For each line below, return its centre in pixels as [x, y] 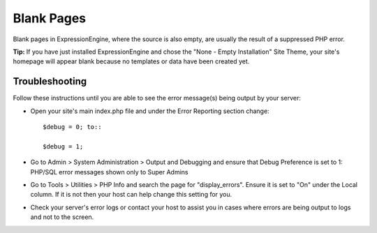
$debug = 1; [63, 146]
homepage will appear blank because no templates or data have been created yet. [131, 61]
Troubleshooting [50, 81]
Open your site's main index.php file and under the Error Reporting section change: [150, 111]
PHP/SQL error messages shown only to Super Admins [109, 172]
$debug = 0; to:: [72, 127]
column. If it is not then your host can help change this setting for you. [131, 195]
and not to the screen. [62, 217]
